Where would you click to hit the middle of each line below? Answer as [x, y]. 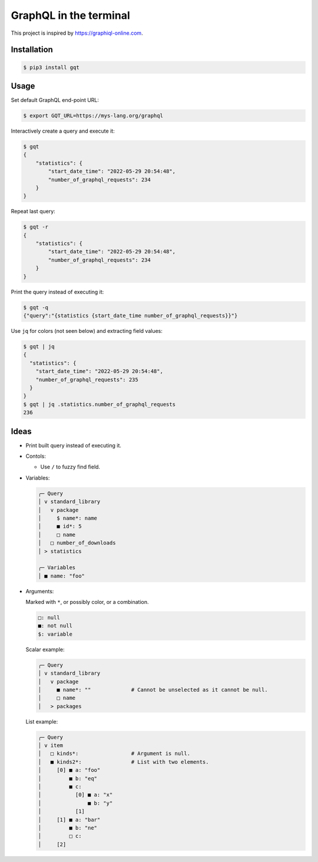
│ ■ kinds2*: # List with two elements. [123, 762]
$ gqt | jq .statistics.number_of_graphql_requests [100, 404]
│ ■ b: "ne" [67, 828]
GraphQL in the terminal [70, 15]
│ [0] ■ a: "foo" [69, 770]
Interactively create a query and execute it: [63, 131]
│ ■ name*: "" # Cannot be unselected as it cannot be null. [153, 690]
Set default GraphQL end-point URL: [55, 100]
